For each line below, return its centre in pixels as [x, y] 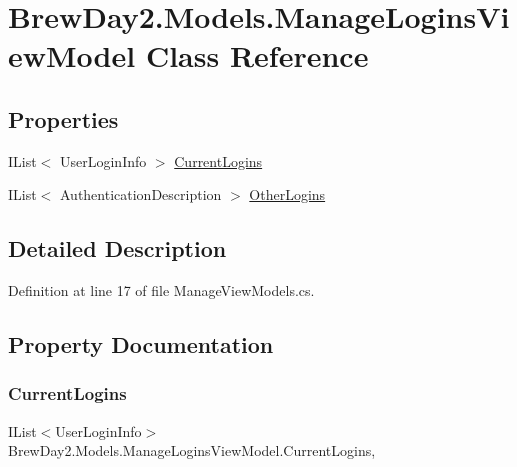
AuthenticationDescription [140, 194]
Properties [63, 118]
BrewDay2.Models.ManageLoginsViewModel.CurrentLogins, [192, 450]
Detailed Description [117, 248]
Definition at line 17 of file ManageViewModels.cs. [161, 290]
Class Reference [257, 55]
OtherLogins [287, 194]
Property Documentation [141, 344]
